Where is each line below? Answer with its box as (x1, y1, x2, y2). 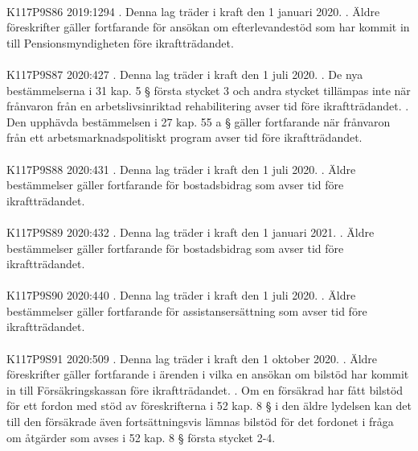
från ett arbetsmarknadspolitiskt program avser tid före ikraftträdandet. (6, 129, 363, 146)
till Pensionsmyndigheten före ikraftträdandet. (6, 34, 234, 51)
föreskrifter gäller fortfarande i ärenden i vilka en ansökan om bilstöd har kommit (6, 366, 409, 383)
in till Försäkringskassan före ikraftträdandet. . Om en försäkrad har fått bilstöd (6, 381, 404, 398)
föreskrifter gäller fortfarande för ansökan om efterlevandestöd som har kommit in (6, 19, 410, 35)
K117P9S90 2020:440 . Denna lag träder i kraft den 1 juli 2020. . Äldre (6, 287, 356, 304)
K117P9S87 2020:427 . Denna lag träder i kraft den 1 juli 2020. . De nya (6, 65, 363, 82)
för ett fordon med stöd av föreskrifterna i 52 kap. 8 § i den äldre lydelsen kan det (6, 397, 412, 414)
